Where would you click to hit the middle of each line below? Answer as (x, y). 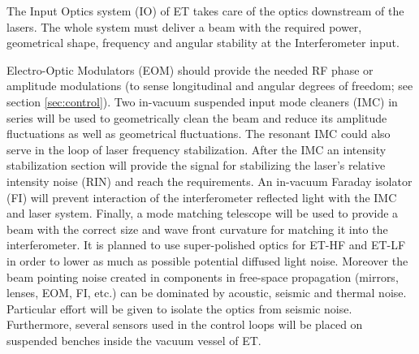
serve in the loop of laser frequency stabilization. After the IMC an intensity (197, 149)
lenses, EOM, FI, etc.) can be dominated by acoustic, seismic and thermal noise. (207, 293)
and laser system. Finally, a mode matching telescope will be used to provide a (203, 213)
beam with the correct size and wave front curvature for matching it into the (197, 229)
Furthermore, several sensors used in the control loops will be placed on (185, 324)
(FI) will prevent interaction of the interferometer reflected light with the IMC (202, 197)
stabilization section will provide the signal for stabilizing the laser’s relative (196, 165)
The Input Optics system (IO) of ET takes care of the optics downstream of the (205, 11)
